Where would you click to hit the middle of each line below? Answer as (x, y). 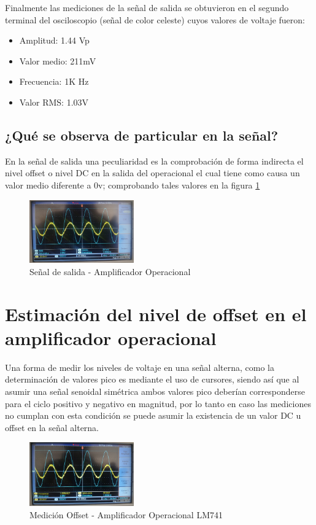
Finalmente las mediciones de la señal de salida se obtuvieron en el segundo (147, 7)
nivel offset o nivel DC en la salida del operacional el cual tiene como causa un (152, 173)
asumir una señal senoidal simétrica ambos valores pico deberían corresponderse (155, 391)
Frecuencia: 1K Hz (54, 81)
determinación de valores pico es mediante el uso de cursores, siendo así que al (152, 379)
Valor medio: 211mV (58, 60)
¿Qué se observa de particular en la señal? (142, 135)
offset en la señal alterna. (52, 427)
